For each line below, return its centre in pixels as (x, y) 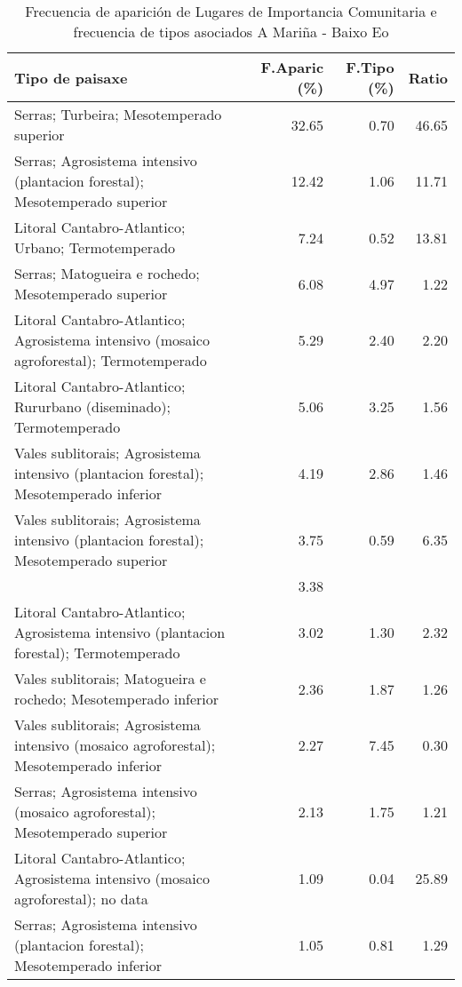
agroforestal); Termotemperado (111, 360)
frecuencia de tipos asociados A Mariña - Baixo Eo (231, 32)
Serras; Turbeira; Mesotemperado (118, 114)
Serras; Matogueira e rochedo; (107, 273)
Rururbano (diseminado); (93, 406)
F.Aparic (292, 67)
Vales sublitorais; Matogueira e (110, 678)
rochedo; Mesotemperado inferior (117, 699)
